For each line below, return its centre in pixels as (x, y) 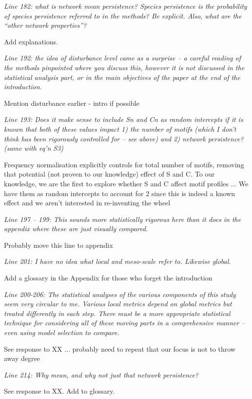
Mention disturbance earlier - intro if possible (72, 103)
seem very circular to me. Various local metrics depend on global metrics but (118, 304)
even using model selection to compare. (62, 332)
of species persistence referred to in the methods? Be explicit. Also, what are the (123, 15)
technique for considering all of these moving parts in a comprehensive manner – (125, 323)
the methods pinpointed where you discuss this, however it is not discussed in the (124, 67)
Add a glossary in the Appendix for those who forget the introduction (108, 278)
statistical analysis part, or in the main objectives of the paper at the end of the (122, 77)
